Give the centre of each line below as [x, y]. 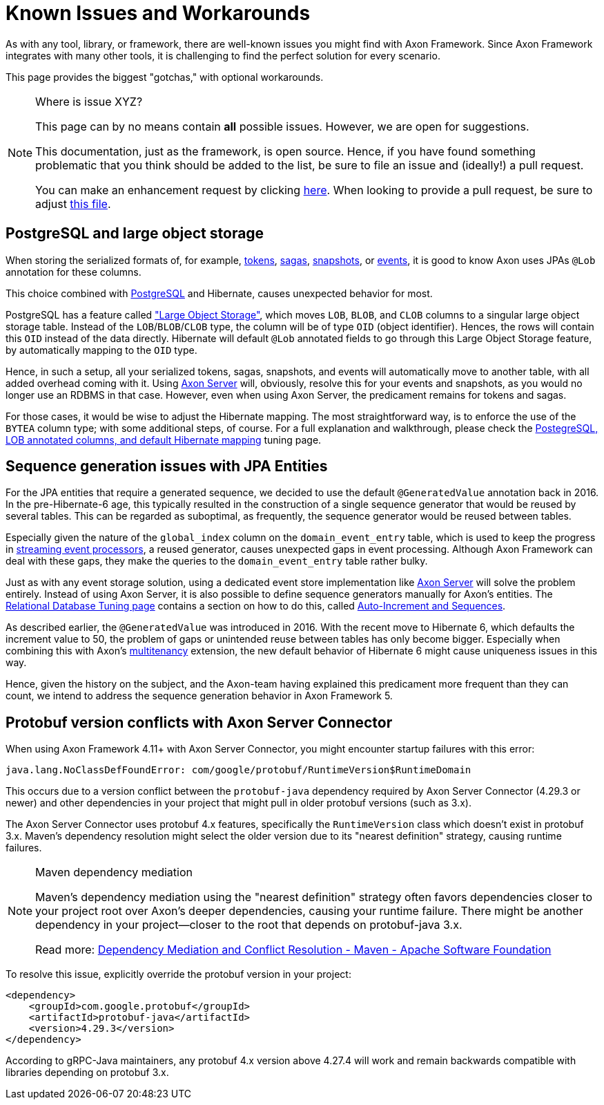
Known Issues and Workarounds [158, 13]
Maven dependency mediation [114, 872]
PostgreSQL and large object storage [135, 234]
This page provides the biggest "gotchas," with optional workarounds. [165, 77]
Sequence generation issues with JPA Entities [167, 466]
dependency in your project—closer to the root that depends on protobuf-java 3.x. [249, 925]
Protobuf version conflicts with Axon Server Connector [199, 722]
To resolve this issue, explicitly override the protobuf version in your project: [178, 974]
